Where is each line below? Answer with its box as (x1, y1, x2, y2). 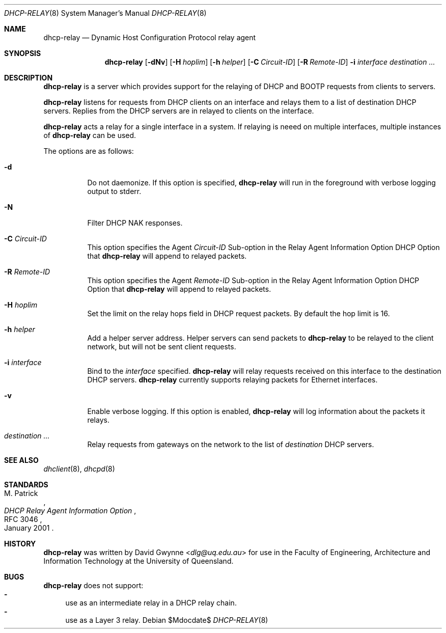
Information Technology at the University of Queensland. (43, 557, 234, 565)
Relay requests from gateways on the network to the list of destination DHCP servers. (87, 440, 374, 449)
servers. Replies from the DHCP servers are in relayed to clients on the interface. (43, 106, 314, 115)
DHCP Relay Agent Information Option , (4, 506, 136, 515)
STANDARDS (4, 480, 48, 489)
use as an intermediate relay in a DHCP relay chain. (65, 598, 237, 607)
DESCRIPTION (4, 73, 53, 82)
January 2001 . (4, 524, 54, 532)
